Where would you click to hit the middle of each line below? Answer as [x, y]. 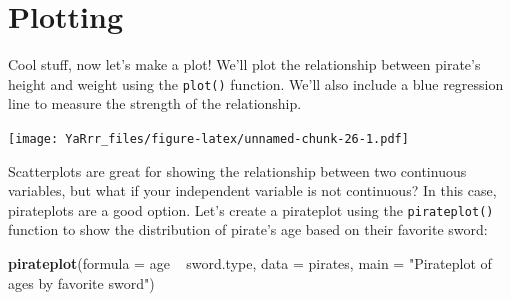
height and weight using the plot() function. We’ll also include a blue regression [256, 83]
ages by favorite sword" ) [81, 282]
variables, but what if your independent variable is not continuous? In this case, [252, 190]
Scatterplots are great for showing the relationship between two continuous [237, 170]
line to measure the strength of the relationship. [155, 103]
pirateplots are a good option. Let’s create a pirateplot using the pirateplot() [251, 209]
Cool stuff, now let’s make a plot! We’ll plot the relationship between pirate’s [244, 64]
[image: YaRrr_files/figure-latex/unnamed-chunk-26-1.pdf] [208, 138]
